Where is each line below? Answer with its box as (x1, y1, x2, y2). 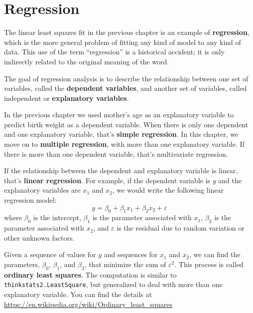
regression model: (4, 195, 57, 205)
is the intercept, (33, 212, 81, 223)
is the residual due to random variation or (117, 223, 245, 233)
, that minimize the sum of (84, 259, 166, 269)
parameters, (4, 259, 40, 269)
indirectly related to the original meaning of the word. (4, 56, 169, 66)
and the (218, 175, 242, 185)
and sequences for (104, 249, 158, 260)
